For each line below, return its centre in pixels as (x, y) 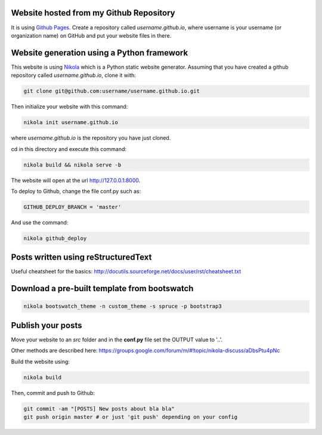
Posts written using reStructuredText (81, 257)
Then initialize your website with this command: (69, 107)
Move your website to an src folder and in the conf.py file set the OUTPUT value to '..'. (117, 340)
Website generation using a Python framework (100, 53)
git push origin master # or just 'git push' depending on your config (131, 417)
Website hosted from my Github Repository (93, 13)
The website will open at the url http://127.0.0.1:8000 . (76, 180)
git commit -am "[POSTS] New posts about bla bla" (99, 408)
